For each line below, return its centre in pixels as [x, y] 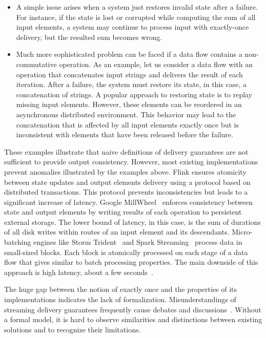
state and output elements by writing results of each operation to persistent [123, 212]
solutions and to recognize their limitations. [73, 329]
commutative [36, 64]
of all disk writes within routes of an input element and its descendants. [117, 232]
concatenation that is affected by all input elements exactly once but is [127, 124]
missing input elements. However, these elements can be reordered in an [129, 104]
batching [18, 242]
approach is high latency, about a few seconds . [79, 272]
